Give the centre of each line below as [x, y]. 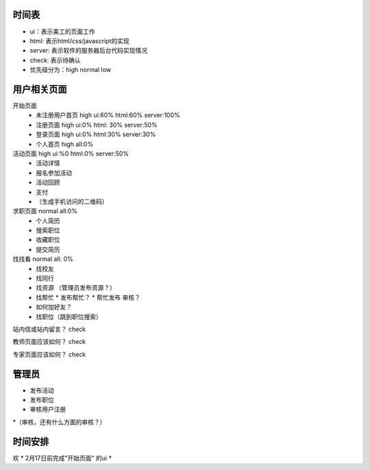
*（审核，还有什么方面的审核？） [59, 422]
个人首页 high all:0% [65, 144]
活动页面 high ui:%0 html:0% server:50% [71, 153]
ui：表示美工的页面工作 [62, 32]
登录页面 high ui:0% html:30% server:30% [96, 134]
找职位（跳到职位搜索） [69, 317]
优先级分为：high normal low [71, 70]
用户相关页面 [40, 89]
